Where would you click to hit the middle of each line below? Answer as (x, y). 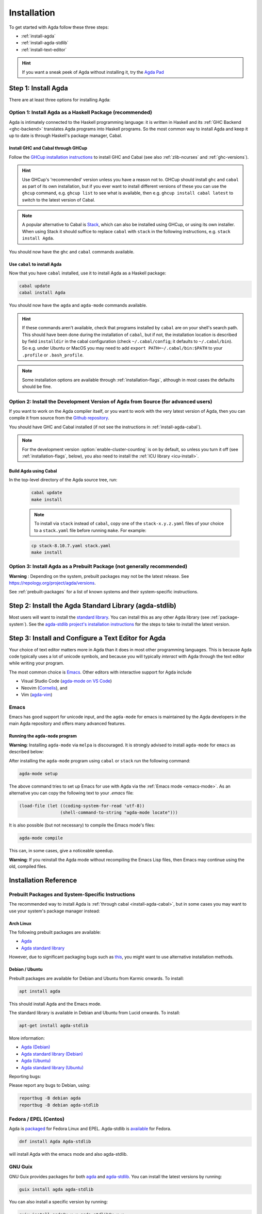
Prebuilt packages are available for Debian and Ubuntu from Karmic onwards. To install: (97, 978)
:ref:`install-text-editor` (44, 50)
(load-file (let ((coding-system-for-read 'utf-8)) (82, 806)
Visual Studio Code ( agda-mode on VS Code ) (66, 681)
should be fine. (37, 387)
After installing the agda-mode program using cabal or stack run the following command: (100, 760)
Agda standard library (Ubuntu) (52, 1067)
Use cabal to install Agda (35, 264)
